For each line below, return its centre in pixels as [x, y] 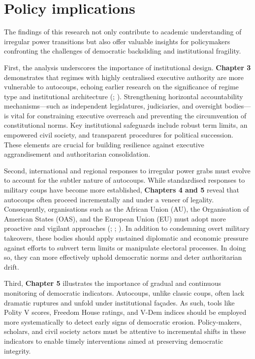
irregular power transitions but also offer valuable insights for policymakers [117, 41]
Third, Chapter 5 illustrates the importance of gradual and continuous [112, 283]
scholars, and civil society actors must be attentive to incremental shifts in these [125, 331]
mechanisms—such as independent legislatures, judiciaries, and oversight [113, 106]
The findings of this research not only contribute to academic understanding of [123, 32]
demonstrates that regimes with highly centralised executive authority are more [124, 77]
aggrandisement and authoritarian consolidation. [77, 154]
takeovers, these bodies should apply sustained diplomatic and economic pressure [126, 238]
